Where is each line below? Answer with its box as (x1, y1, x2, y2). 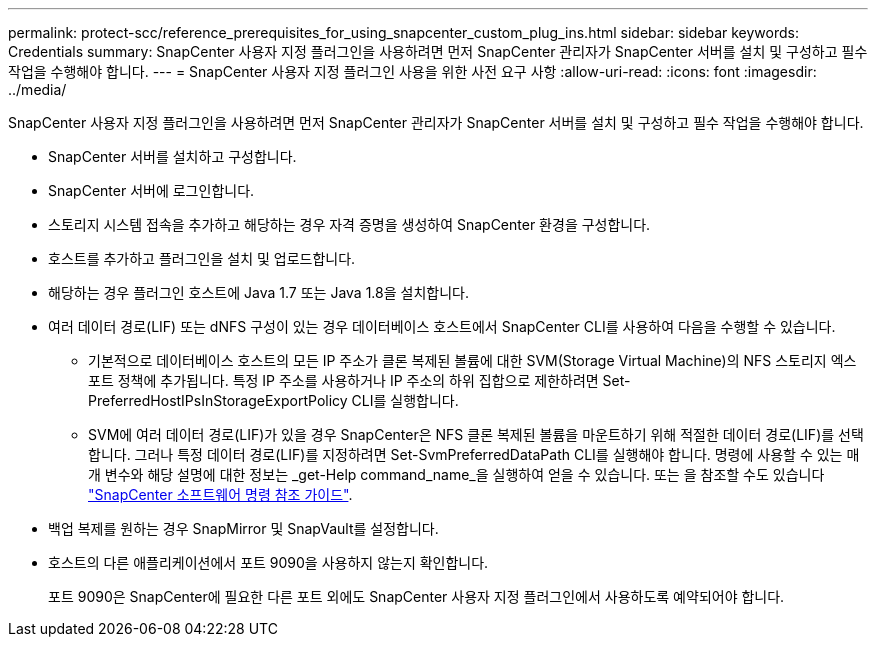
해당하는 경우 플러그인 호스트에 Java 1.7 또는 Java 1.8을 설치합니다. (48, 284, 469, 301)
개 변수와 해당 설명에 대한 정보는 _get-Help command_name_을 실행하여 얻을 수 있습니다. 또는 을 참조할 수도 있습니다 (88, 466, 825, 483)
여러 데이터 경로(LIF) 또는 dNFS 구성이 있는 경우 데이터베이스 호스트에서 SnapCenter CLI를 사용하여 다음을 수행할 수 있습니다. (48, 318, 836, 335)
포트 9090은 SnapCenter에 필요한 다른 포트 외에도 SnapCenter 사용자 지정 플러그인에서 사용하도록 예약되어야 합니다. (48, 588, 785, 605)
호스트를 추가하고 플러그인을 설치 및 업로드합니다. (48, 250, 356, 267)
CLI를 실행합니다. (351, 392, 459, 409)
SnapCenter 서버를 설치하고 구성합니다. (48, 148, 297, 165)
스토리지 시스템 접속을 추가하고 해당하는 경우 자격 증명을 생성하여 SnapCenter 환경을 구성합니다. (48, 216, 651, 233)
